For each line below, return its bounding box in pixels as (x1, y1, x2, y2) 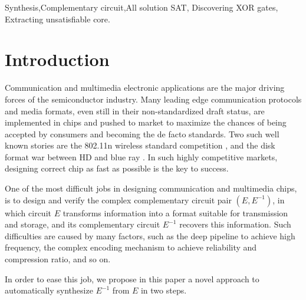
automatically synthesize (5, 284, 93, 296)
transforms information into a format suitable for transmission (62, 206, 288, 219)
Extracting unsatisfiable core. (5, 12, 110, 25)
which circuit (5, 206, 51, 219)
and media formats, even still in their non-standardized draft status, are (5, 104, 265, 117)
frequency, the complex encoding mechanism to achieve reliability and (5, 241, 257, 253)
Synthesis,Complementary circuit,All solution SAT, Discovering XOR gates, (5, 1, 278, 13)
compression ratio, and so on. (5, 253, 111, 265)
